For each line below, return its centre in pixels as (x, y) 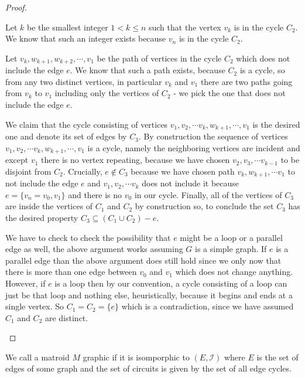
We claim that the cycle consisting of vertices (87, 124)
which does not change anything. (234, 272)
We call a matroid (37, 357)
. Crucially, (83, 171)
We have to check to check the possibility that (88, 237)
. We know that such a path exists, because (148, 70)
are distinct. (66, 317)
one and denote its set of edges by (66, 136)
